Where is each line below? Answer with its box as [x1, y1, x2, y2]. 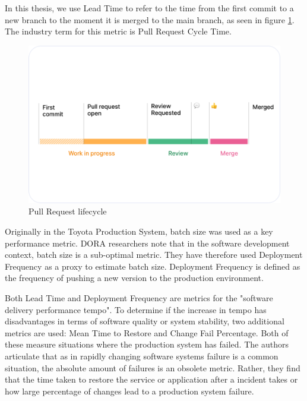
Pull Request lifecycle [29, 205, 107, 217]
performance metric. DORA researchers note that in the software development [5, 236, 290, 249]
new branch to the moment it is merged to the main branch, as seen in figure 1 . [5, 13, 295, 26]
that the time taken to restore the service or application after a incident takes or [5, 373, 298, 386]
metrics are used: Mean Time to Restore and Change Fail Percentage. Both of [5, 326, 289, 339]
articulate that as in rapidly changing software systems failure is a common [5, 349, 278, 362]
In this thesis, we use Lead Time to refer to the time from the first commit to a [5, 2, 294, 14]
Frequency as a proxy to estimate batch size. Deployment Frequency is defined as [5, 260, 300, 272]
